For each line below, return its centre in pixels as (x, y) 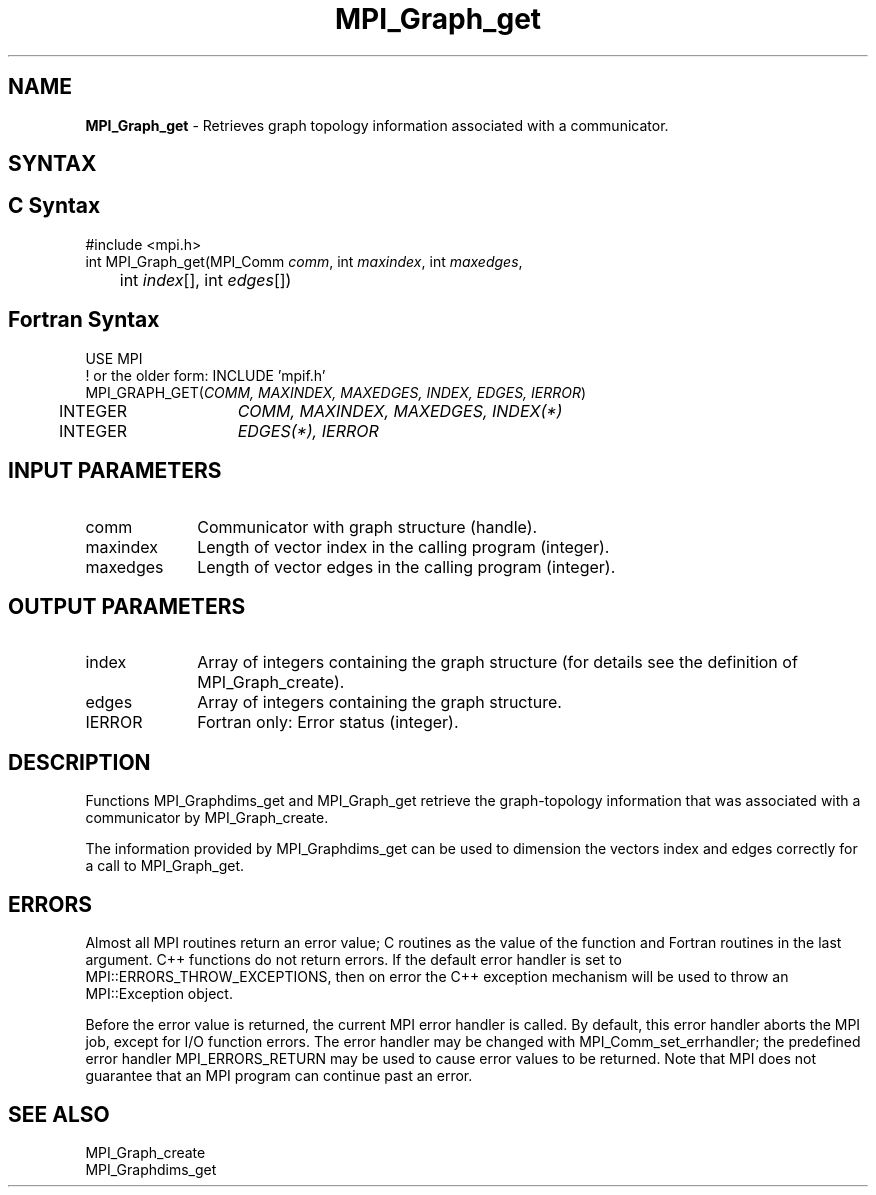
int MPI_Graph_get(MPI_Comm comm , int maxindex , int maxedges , (304, 261)
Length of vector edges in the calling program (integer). (406, 566)
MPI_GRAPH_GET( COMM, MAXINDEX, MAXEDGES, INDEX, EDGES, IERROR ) (336, 392)
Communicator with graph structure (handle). (367, 526)
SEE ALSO (59, 1114)
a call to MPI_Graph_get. (165, 866)
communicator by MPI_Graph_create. (207, 818)
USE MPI (114, 358)
